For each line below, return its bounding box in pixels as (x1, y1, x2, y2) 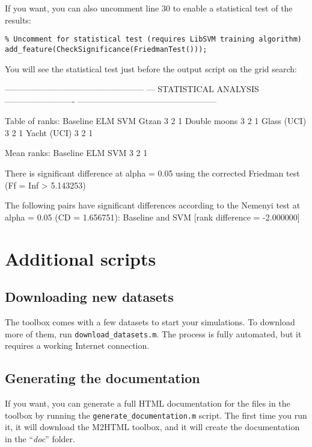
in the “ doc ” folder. (5, 432, 75, 445)
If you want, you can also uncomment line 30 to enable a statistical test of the (5, 2, 293, 14)
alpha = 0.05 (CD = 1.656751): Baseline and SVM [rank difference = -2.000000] (5, 210, 300, 223)
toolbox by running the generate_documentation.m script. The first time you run (5, 408, 307, 421)
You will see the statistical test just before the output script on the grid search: (5, 62, 298, 75)
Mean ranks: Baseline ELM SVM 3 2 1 (5, 146, 148, 159)
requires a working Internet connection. (5, 339, 150, 352)
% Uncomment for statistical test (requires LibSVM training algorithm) (5, 35, 302, 44)
